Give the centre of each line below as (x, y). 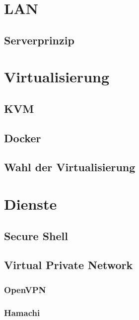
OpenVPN (25, 289)
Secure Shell (36, 235)
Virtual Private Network (69, 265)
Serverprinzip (39, 40)
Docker (23, 138)
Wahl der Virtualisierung (70, 167)
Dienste (31, 204)
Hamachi (22, 312)
